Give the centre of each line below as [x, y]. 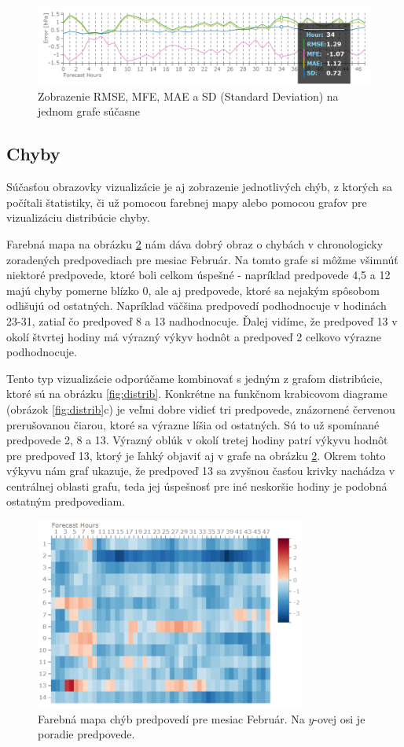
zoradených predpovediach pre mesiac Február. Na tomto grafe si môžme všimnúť [202, 259]
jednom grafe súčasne [89, 111]
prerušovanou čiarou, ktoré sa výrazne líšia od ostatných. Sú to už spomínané [193, 424]
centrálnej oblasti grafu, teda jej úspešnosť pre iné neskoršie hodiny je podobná [197, 486]
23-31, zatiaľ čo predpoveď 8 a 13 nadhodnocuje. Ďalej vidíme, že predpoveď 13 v [202, 320]
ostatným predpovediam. [66, 501]
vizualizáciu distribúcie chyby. [78, 217]
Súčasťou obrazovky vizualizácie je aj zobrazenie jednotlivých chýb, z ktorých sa [200, 187]
